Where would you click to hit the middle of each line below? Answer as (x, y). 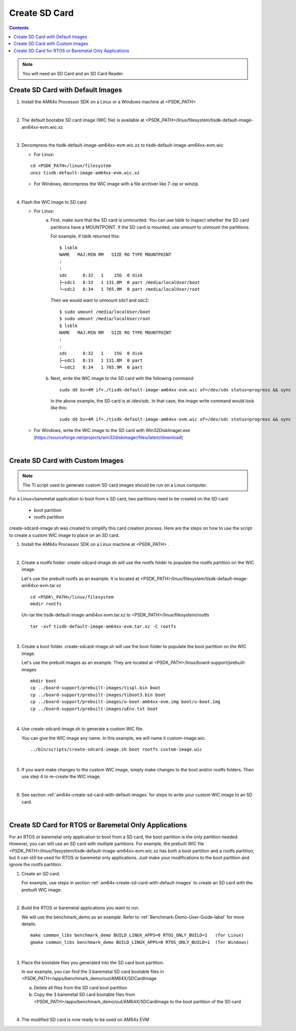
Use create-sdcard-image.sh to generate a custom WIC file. (83, 729)
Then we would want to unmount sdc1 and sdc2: (100, 300)
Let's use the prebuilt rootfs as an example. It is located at (80, 578)
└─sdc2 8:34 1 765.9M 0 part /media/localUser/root (130, 289)
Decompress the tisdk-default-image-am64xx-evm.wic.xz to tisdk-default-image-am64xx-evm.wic (123, 145)
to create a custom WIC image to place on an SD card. (64, 535)
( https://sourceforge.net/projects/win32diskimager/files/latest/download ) (108, 437)
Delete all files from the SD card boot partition (81, 987)
